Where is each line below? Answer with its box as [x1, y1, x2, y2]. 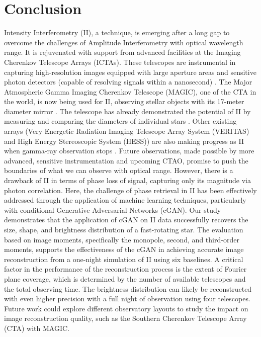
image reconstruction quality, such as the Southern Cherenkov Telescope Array [4, 313, 247, 323]
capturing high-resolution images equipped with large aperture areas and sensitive [4, 66, 256, 77]
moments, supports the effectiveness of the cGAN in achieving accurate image [4, 244, 244, 255]
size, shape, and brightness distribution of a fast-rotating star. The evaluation [4, 224, 243, 234]
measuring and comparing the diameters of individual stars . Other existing [4, 116, 237, 126]
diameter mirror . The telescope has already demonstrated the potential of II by [4, 106, 251, 116]
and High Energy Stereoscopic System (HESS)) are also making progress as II [4, 135, 244, 146]
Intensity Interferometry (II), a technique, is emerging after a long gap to [4, 27, 230, 38]
